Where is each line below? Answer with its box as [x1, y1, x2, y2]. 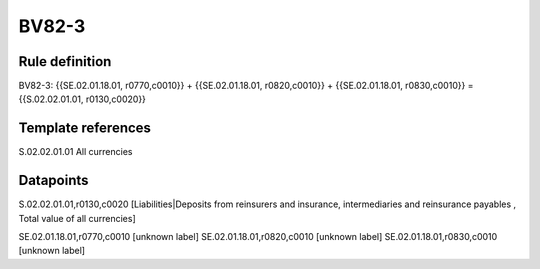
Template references [18, 120, 152, 137]
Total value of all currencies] [18, 212, 136, 224]
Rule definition [18, 53, 112, 70]
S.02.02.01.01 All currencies [18, 146, 133, 158]
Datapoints [18, 172, 89, 189]
